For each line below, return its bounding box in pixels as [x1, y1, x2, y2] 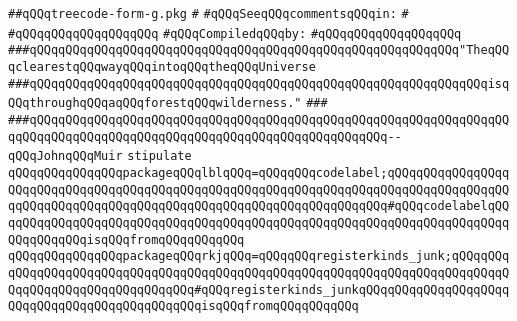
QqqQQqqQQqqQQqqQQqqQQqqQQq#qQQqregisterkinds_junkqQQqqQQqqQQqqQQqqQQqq [8, 282, 510, 297]
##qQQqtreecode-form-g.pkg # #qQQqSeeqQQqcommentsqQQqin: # [8, 7, 409, 21]
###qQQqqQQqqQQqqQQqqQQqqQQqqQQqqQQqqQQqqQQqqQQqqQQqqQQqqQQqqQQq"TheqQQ [8, 43, 510, 58]
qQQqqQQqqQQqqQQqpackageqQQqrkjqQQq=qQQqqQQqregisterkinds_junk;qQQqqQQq [8, 249, 510, 264]
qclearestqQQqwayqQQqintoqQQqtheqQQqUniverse [8, 59, 316, 74]
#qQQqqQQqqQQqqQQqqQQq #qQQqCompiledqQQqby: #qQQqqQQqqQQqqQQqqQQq [8, 26, 462, 41]
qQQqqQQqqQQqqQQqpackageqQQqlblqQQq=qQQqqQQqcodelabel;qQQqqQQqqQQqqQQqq [8, 165, 510, 180]
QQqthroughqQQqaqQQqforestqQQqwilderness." [8, 96, 302, 111]
